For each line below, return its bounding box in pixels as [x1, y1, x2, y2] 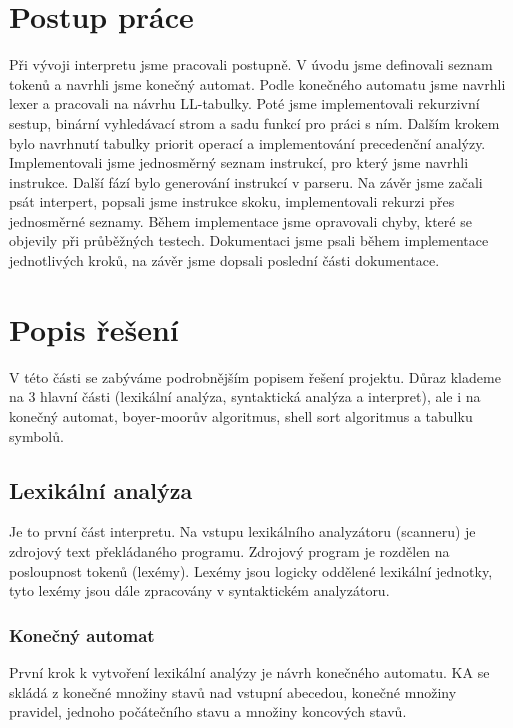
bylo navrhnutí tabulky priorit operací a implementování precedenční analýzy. [9, 132, 486, 153]
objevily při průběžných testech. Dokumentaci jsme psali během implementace [9, 230, 489, 251]
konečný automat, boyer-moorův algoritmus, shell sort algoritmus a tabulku [9, 405, 473, 426]
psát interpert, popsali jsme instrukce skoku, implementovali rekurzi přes [9, 191, 455, 212]
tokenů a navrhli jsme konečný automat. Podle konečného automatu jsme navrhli [9, 73, 506, 94]
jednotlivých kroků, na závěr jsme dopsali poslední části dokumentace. [9, 250, 440, 271]
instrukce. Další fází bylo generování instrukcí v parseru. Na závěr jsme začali [9, 171, 483, 192]
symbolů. [9, 425, 64, 446]
